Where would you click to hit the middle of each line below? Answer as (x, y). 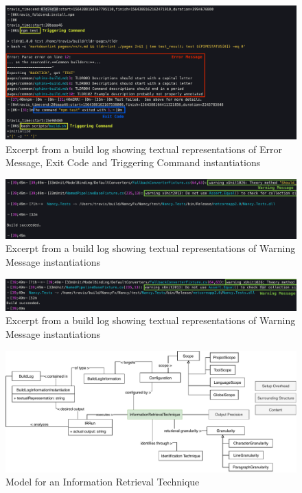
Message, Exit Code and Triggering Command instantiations (133, 162)
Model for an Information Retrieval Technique (103, 482)
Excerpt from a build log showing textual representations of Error (144, 149)
